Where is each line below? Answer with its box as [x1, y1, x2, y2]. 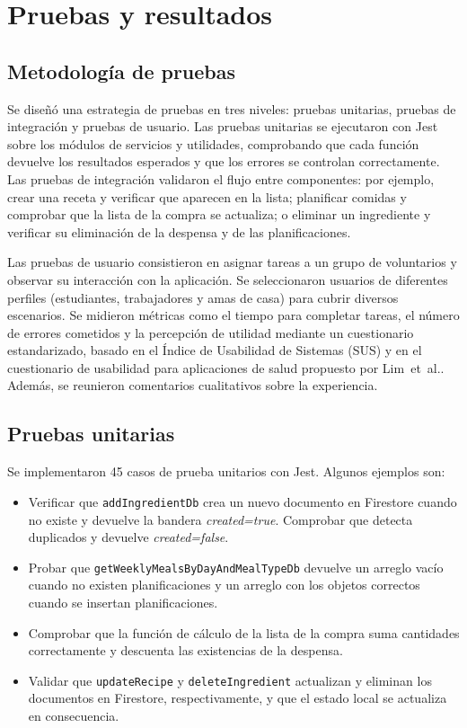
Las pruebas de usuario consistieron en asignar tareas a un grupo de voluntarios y [7, 253, 457, 271]
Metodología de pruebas [7, 57, 236, 84]
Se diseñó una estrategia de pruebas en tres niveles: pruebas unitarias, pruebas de [7, 99, 456, 118]
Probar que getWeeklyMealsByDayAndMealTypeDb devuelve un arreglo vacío [28, 557, 444, 576]
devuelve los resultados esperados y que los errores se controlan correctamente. [7, 152, 440, 171]
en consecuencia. [28, 706, 119, 724]
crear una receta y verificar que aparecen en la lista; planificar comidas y [7, 187, 407, 206]
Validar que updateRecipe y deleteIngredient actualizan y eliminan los [28, 670, 432, 689]
